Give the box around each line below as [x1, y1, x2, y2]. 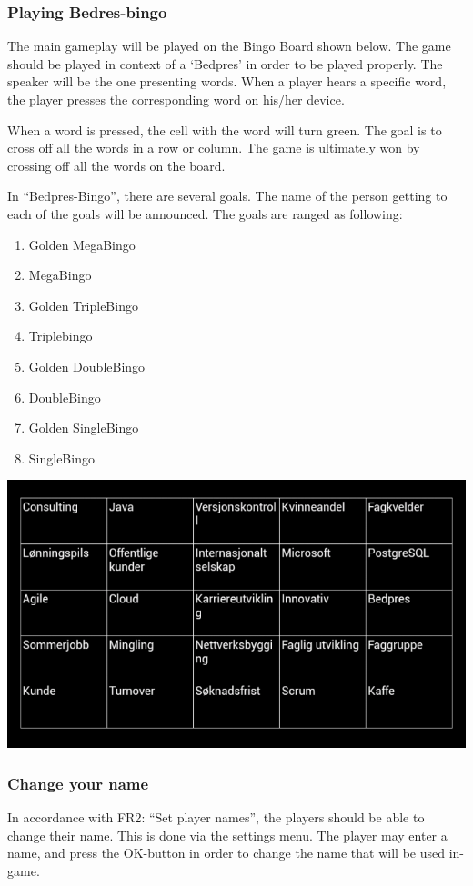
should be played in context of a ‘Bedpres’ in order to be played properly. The [7, 54, 443, 73]
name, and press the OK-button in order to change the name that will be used [7, 843, 446, 862]
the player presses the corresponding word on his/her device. [7, 90, 345, 108]
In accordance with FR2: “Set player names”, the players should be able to [7, 808, 425, 827]
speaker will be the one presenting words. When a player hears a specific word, [7, 72, 447, 91]
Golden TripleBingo [28, 295, 138, 314]
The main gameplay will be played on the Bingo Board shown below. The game [7, 36, 451, 55]
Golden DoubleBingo [28, 356, 146, 375]
